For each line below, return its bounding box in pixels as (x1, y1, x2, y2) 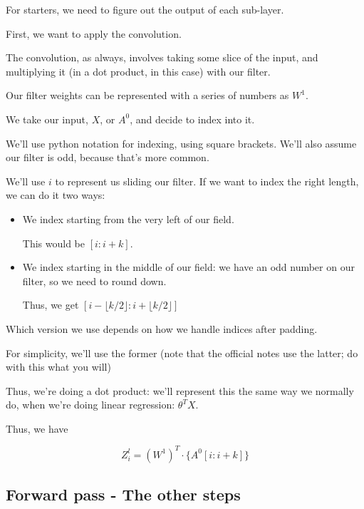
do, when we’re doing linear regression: (6, 397, 175, 412)
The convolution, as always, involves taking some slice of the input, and (6, 50, 318, 65)
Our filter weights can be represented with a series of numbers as (6, 88, 289, 103)
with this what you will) (6, 359, 111, 374)
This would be (22, 235, 85, 250)
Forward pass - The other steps (6, 483, 241, 505)
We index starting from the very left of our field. (22, 211, 234, 226)
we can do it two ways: (6, 187, 105, 202)
